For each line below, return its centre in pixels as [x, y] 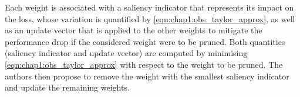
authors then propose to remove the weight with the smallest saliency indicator [147, 76]
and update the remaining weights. [67, 87]
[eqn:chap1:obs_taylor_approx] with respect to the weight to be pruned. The [144, 64]
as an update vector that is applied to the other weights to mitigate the [134, 30]
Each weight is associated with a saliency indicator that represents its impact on [149, 7]
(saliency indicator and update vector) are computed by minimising [126, 53]
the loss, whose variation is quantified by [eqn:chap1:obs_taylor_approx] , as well [150, 18]
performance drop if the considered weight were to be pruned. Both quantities [145, 41]
